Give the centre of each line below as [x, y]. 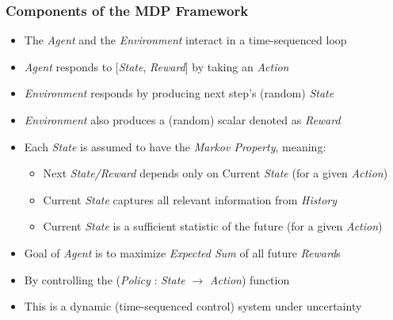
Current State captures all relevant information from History [190, 199]
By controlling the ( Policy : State [105, 279]
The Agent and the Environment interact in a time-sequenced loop [185, 40]
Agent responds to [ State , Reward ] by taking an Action [156, 66]
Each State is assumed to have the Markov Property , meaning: [175, 146]
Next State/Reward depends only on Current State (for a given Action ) [216, 173]
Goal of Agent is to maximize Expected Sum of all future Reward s [182, 252]
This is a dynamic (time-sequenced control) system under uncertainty [193, 306]
